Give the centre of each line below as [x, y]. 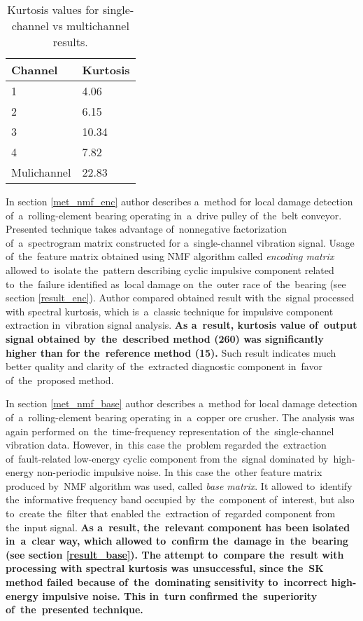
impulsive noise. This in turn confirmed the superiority [180, 595]
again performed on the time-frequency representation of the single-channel [170, 431]
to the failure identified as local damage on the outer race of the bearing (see [176, 284]
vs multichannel [91, 26]
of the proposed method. [60, 380]
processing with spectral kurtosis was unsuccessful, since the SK [165, 568]
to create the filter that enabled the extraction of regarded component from [171, 513]
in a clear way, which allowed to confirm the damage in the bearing [177, 541]
